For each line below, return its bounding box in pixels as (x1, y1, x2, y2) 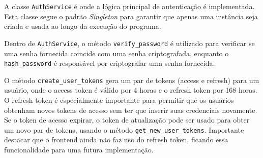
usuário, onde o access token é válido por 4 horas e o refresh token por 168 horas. (4, 85, 257, 95)
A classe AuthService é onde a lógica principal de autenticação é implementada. (4, 1, 255, 11)
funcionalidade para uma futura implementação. (4, 144, 154, 155)
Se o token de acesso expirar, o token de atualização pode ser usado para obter (4, 114, 250, 125)
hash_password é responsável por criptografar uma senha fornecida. (4, 58, 215, 68)
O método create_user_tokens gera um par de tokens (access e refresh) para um (4, 74, 259, 85)
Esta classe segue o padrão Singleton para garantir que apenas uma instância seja (4, 11, 258, 21)
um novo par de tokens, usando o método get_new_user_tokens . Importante (4, 124, 244, 135)
